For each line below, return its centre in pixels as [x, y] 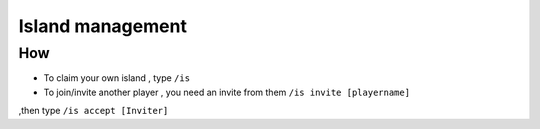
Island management [102, 26]
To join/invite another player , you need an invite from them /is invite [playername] [226, 92]
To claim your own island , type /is [116, 78]
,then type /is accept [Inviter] [93, 111]
